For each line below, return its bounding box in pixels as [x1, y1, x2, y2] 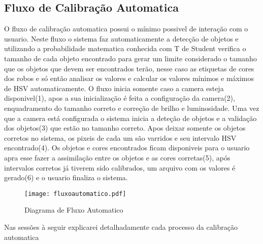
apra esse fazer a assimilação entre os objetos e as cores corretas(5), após [4, 152, 231, 162]
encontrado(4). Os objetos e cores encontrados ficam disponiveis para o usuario [4, 142, 250, 153]
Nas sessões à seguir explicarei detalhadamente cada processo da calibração [4, 221, 238, 232]
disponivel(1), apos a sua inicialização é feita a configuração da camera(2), [4, 93, 235, 103]
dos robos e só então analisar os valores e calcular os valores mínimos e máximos [4, 73, 254, 84]
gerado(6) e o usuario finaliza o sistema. [4, 172, 128, 183]
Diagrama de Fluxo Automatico [24, 205, 123, 215]
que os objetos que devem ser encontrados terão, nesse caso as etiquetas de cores [4, 63, 254, 73]
